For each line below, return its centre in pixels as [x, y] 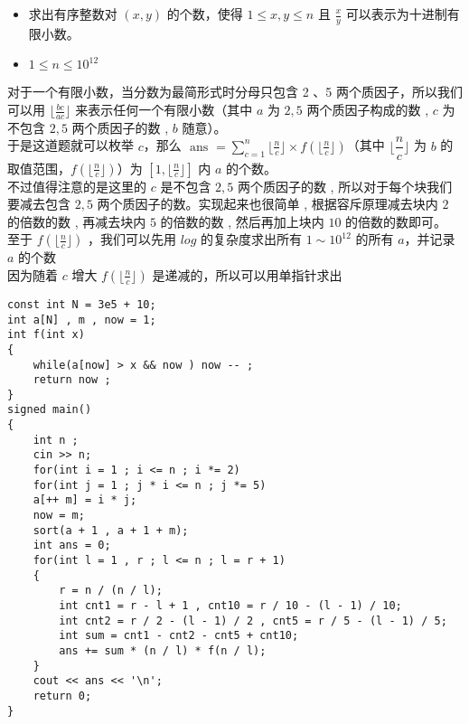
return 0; [62, 696]
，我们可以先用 [132, 239]
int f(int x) [46, 335]
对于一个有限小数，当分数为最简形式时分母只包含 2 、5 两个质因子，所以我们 [235, 92]
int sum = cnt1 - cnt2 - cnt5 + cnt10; [179, 636]
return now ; [72, 380]
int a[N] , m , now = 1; [82, 320]
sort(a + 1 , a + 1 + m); [111, 530]
